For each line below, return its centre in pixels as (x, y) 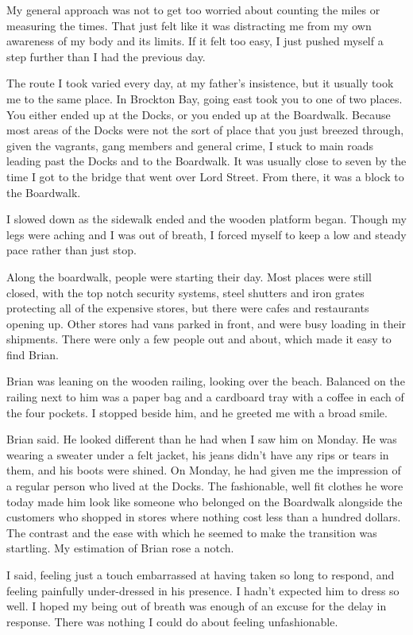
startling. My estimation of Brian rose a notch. (120, 548)
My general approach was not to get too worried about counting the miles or (193, 10)
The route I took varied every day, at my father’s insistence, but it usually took (200, 83)
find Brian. (33, 354)
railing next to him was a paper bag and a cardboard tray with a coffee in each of (205, 397)
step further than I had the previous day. (106, 56)
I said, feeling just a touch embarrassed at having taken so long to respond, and (201, 575)
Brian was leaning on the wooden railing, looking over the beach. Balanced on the (206, 381)
